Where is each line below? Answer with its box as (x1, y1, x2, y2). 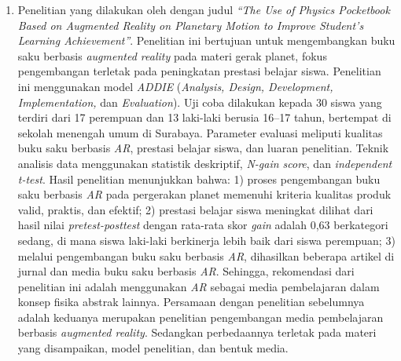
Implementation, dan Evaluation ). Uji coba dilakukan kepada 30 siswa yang (17, 93, 382, 110)
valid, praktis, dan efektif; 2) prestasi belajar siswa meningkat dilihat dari (17, 201, 373, 217)
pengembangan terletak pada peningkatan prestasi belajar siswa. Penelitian (17, 63, 381, 79)
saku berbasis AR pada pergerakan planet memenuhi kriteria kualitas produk (17, 186, 392, 202)
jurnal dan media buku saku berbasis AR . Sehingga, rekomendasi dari (17, 263, 355, 279)
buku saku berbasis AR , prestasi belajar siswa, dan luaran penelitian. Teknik (17, 140, 389, 156)
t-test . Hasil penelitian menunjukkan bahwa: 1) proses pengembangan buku (17, 170, 381, 187)
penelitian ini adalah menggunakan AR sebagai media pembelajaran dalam (17, 278, 380, 294)
